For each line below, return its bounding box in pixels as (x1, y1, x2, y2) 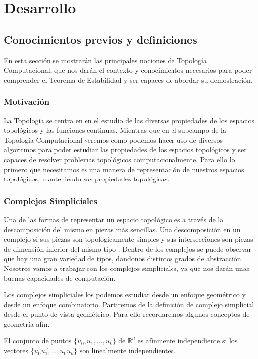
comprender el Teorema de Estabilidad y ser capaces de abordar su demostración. (4, 74, 253, 85)
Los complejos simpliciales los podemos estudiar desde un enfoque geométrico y (4, 289, 246, 300)
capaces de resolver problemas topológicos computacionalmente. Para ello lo (4, 154, 235, 164)
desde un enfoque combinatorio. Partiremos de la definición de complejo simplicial (4, 299, 254, 309)
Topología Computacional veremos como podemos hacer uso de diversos (4, 134, 223, 145)
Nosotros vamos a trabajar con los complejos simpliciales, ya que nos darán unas (4, 263, 250, 273)
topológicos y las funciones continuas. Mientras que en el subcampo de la (4, 125, 226, 135)
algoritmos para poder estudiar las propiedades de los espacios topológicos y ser (4, 144, 247, 155)
